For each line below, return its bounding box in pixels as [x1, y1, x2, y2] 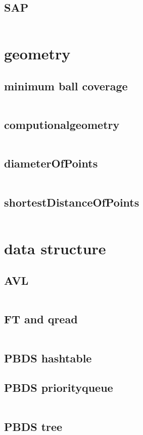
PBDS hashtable [4, 350, 92, 365]
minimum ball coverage [4, 78, 128, 93]
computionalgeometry [4, 117, 120, 132]
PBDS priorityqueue [4, 380, 113, 395]
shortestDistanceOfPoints [4, 194, 139, 210]
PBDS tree [4, 418, 63, 434]
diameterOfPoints [4, 155, 98, 171]
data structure [4, 238, 106, 258]
